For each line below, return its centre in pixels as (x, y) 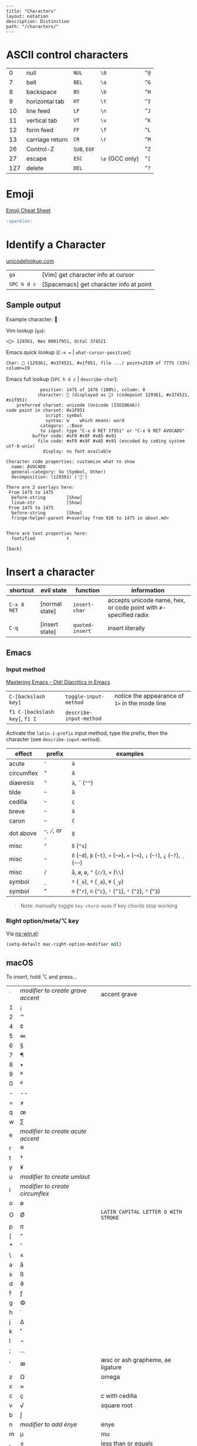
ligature (111, 1367)
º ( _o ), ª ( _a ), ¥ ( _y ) (98, 882)
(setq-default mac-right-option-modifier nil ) (64, 945)
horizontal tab (45, 101)
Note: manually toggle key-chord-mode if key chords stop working (99, 906)
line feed (38, 111)
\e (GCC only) (120, 158)
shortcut (22, 590)
